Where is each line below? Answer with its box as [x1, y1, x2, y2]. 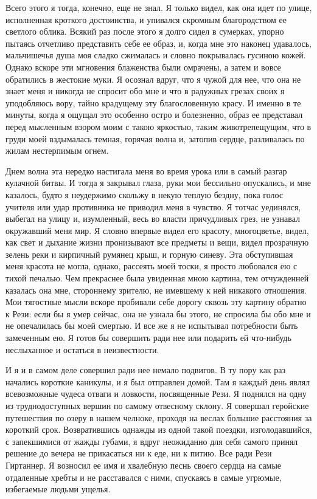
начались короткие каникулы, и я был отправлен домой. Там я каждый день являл [5, 375, 310, 388]
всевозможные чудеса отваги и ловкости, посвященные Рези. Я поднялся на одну [5, 387, 307, 400]
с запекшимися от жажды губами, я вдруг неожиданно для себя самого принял [5, 435, 298, 447]
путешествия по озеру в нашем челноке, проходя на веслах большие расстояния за [5, 411, 312, 424]
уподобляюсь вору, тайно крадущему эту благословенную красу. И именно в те [5, 96, 301, 109]
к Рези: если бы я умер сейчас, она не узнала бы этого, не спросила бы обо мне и [5, 307, 311, 320]
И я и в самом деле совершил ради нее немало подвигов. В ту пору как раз [5, 363, 286, 376]
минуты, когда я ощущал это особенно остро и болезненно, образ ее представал [5, 108, 303, 121]
